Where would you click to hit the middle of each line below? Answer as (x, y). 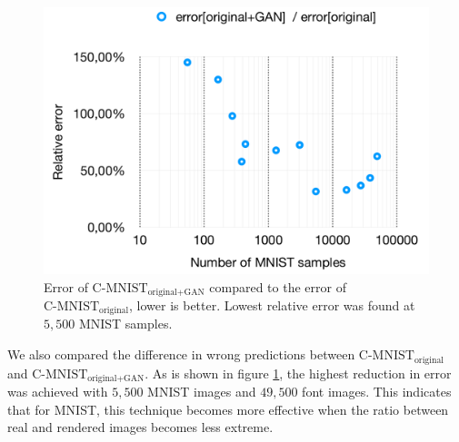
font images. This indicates (377, 391)
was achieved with (58, 391)
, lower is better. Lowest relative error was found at (272, 305)
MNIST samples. (125, 324)
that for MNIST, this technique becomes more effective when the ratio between (228, 409)
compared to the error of (278, 286)
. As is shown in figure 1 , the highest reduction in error (298, 373)
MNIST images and (202, 391)
